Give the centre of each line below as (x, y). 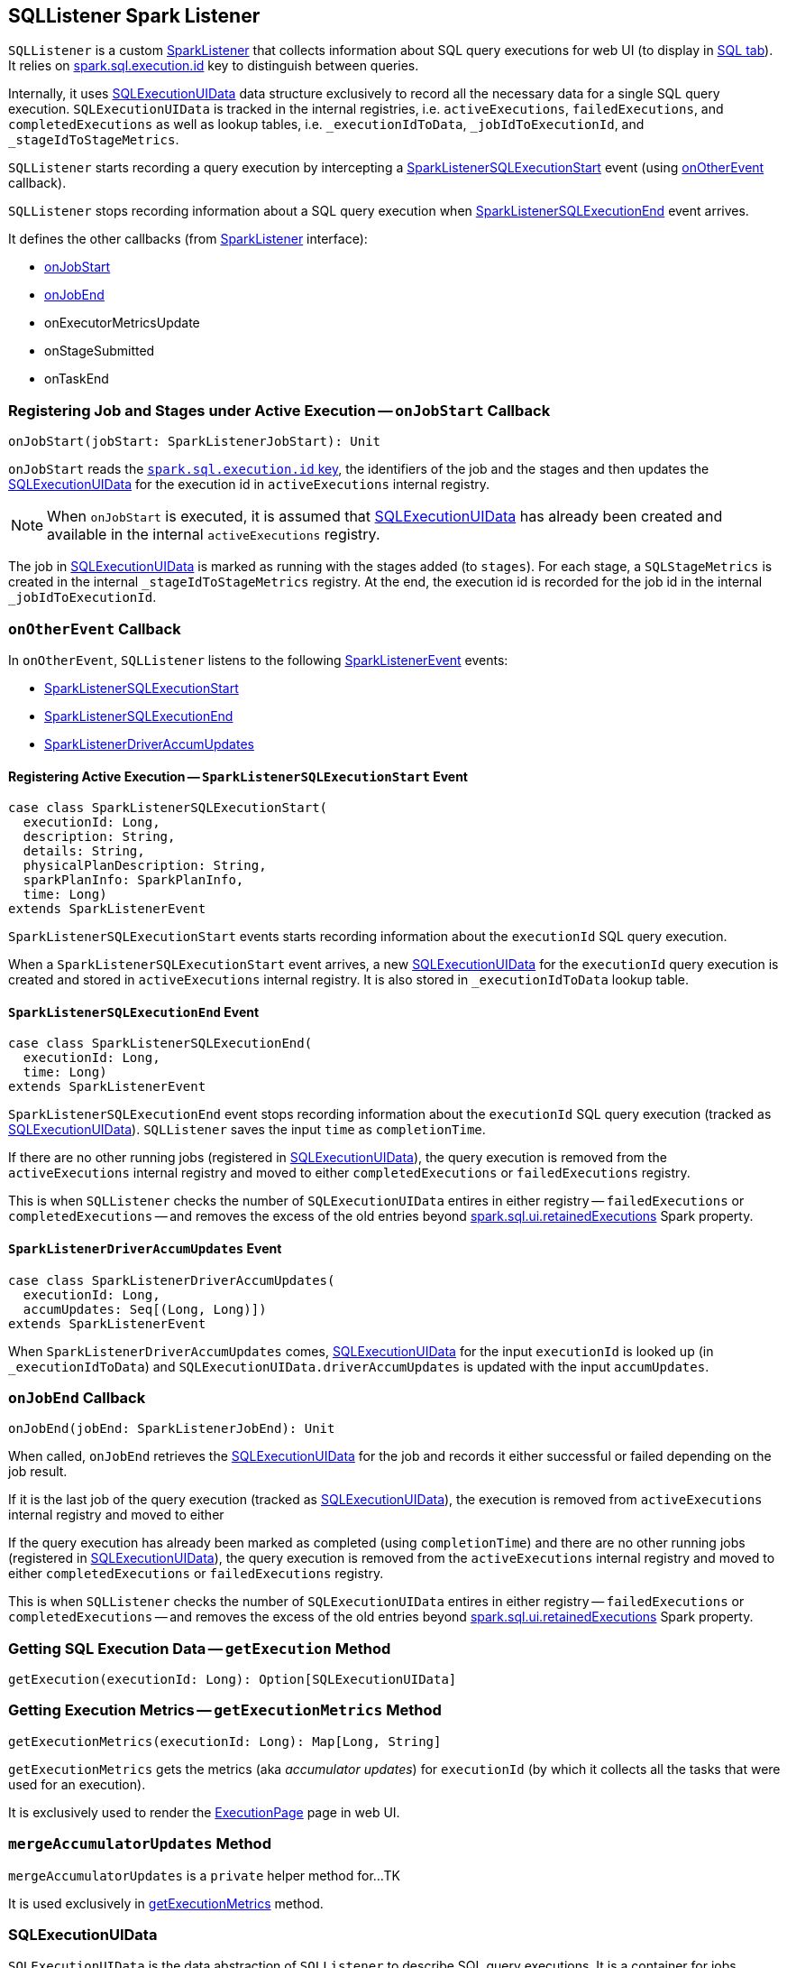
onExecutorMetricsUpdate (122, 323)
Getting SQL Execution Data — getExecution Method (200, 1648)
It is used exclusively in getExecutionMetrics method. (166, 1903)
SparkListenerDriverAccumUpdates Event (145, 1248)
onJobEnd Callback (77, 1397)
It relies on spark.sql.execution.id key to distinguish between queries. (214, 66)
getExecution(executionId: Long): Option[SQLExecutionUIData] (233, 1680)
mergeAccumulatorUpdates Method (140, 1844)
